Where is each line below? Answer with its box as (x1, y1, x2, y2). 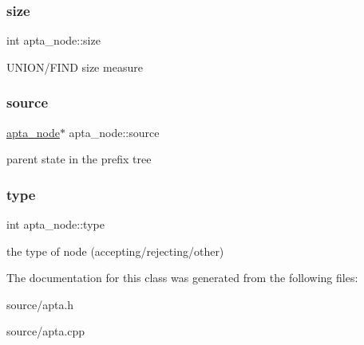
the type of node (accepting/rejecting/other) (6, 242, 224, 259)
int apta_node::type (6, 216, 105, 233)
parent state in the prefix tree (6, 151, 152, 167)
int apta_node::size (6, 32, 101, 49)
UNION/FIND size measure (6, 58, 143, 75)
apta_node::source (69, 123, 160, 140)
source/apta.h (6, 296, 74, 312)
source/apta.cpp (6, 323, 85, 339)
